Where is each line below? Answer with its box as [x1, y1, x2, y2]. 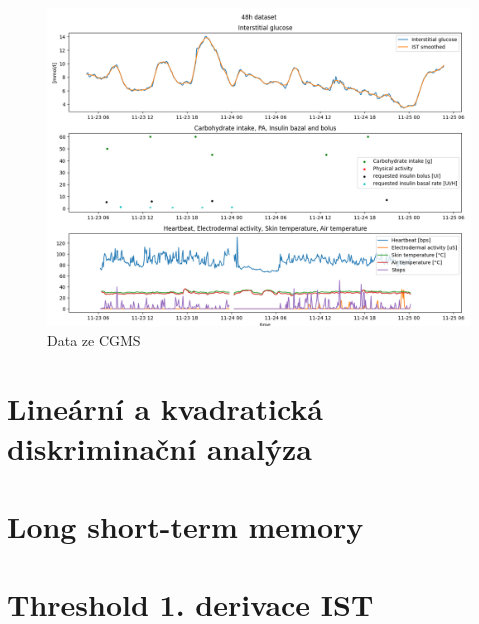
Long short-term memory [7, 505, 364, 546]
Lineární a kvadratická [7, 388, 323, 429]
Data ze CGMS [47, 329, 141, 350]
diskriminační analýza [7, 427, 312, 468]
